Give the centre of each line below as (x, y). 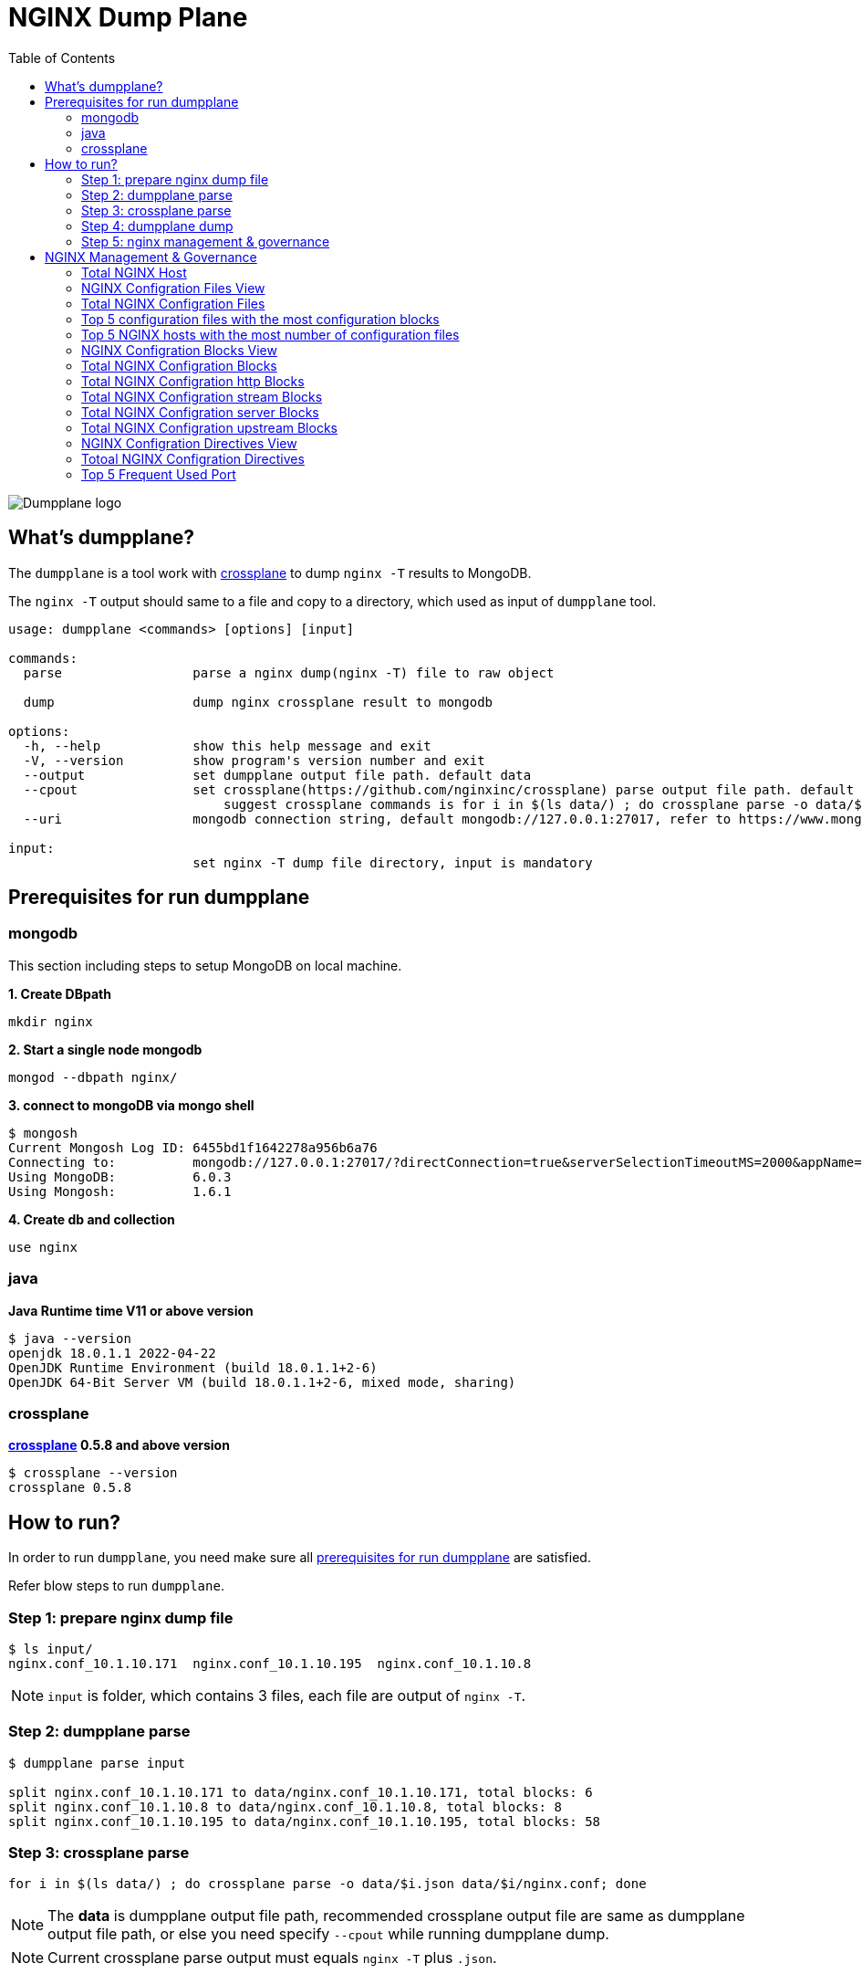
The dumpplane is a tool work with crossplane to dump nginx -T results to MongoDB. (270, 572)
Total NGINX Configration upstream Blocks (209, 427)
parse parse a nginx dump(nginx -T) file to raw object (289, 672)
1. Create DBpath (60, 993)
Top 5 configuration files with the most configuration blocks (260, 319)
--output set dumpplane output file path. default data (277, 775)
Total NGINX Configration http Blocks (193, 381)
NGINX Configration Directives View (189, 443)
